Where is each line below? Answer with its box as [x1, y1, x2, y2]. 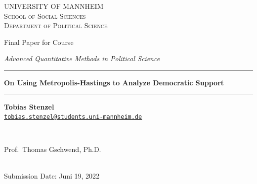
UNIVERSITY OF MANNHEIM [4, 1, 104, 11]
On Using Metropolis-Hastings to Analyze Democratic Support [4, 77, 224, 87]
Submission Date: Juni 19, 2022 [4, 170, 100, 181]
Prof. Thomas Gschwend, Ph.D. [4, 144, 101, 154]
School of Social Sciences [4, 10, 86, 21]
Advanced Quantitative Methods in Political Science [4, 53, 160, 64]
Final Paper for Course [4, 37, 74, 47]
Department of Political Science [4, 20, 108, 31]
